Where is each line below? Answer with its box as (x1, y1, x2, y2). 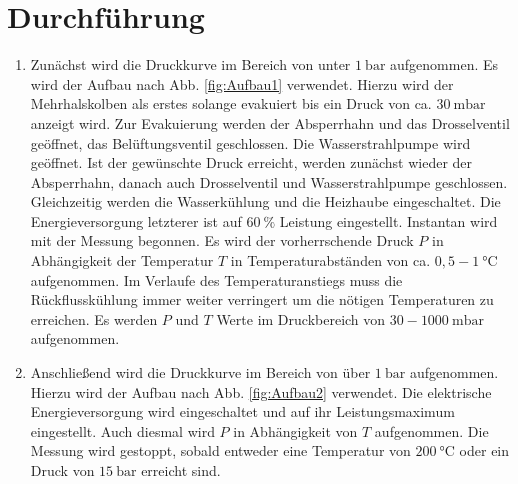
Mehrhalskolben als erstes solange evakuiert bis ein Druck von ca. (30, 93, 432, 114)
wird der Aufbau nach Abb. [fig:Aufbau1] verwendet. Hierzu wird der (30, 73, 454, 94)
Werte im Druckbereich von (216, 308, 386, 329)
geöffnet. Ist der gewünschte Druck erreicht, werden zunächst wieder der (30, 152, 473, 173)
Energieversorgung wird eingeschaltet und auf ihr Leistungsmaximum (30, 401, 455, 422)
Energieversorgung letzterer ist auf (30, 210, 242, 231)
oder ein (459, 440, 510, 461)
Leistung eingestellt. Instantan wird (279, 210, 498, 231)
